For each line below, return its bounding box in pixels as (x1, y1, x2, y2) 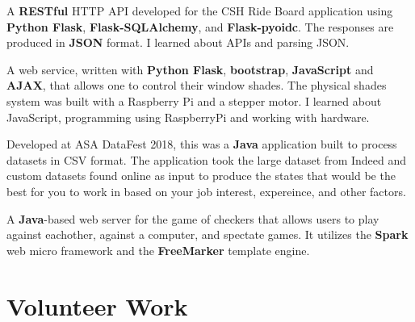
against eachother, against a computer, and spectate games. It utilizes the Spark (6, 226, 409, 243)
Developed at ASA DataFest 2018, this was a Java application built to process (6, 136, 397, 153)
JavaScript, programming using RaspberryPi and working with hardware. (6, 108, 370, 125)
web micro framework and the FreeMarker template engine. (6, 241, 310, 258)
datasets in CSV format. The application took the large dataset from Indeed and (6, 151, 407, 168)
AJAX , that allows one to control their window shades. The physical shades (6, 77, 387, 94)
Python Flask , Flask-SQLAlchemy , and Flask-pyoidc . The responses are (6, 18, 394, 35)
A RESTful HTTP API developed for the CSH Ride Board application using (6, 2, 393, 19)
